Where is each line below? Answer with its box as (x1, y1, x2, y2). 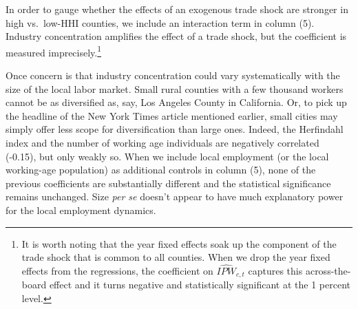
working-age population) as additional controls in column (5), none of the (6, 162, 316, 177)
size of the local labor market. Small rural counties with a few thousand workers (6, 81, 344, 96)
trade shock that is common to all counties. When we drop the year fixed (21, 250, 330, 264)
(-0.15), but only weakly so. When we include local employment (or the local (6, 149, 329, 163)
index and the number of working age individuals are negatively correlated (6, 136, 319, 149)
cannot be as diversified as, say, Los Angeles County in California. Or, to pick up (6, 95, 347, 109)
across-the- (305, 263, 351, 277)
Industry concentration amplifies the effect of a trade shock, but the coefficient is (6, 29, 347, 43)
